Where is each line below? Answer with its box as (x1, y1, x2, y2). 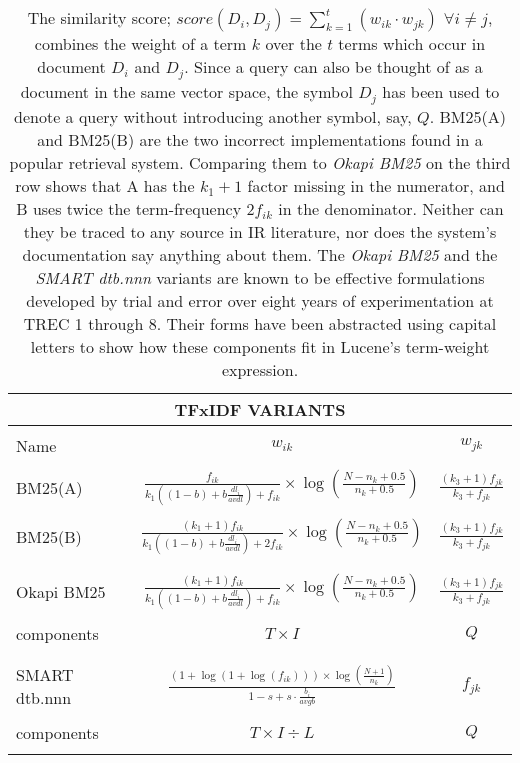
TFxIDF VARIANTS (174, 397, 346, 421)
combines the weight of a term (34, 32, 247, 55)
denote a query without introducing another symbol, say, (14, 104, 412, 128)
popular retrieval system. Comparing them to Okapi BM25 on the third (9, 150, 511, 174)
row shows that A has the (15, 173, 195, 197)
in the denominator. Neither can (278, 196, 504, 220)
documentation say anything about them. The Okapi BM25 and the (22, 242, 498, 266)
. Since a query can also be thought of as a (184, 55, 483, 78)
